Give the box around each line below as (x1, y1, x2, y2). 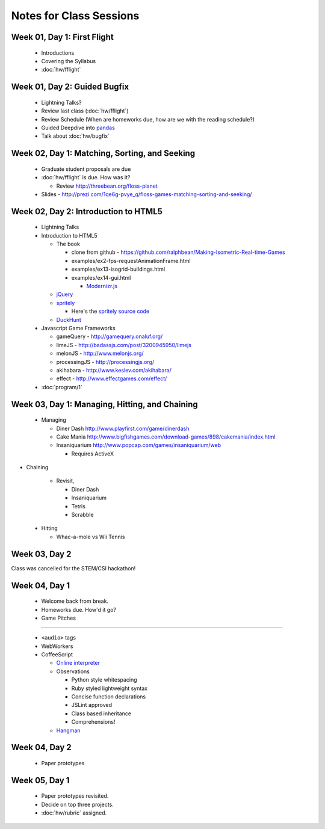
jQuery (56, 291, 73, 298)
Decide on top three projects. (41, 801, 114, 808)
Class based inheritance (71, 710, 132, 717)
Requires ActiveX (71, 450, 114, 457)
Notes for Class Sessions (11, 9, 140, 22)
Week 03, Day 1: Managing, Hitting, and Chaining (11, 399, 198, 409)
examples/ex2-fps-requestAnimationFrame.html (71, 257, 191, 264)
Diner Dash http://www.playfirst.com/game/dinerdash (56, 425, 190, 432)
